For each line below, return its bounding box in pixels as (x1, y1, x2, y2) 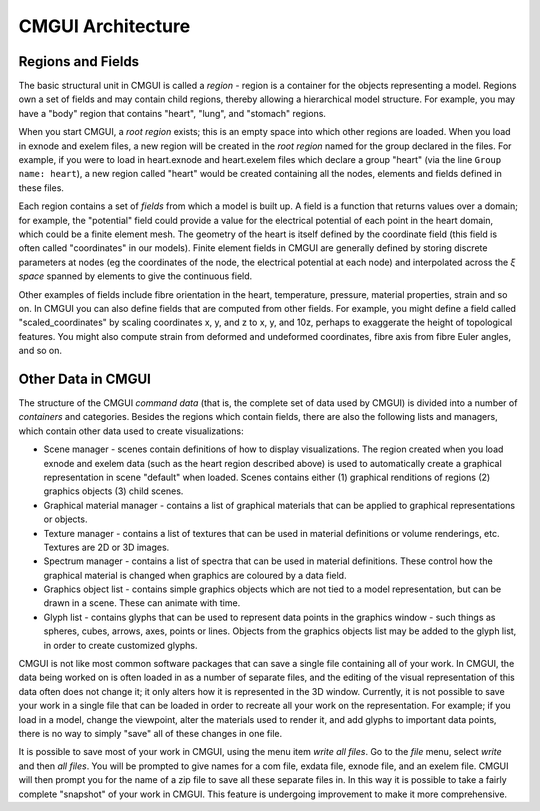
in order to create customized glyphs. (43, 639, 199, 651)
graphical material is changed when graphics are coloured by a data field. (43, 569, 347, 581)
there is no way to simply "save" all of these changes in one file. (18, 727, 283, 739)
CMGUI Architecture (18, 15, 191, 37)
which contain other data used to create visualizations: (18, 425, 244, 437)
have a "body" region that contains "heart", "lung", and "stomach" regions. (18, 107, 327, 119)
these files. (18, 181, 65, 194)
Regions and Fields (18, 53, 140, 70)
